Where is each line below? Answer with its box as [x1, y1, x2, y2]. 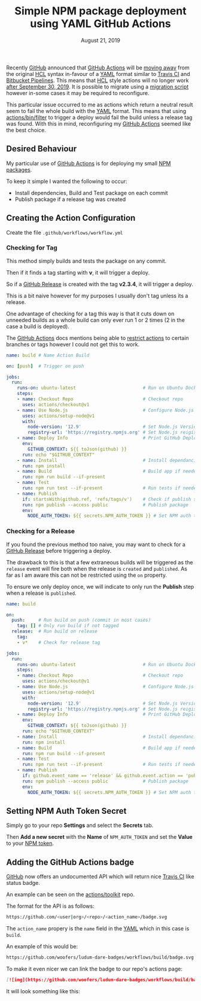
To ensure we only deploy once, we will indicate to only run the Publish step [6, 583, 194, 590]
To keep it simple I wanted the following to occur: [6, 178, 127, 185]
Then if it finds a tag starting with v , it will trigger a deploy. [6, 269, 150, 276]
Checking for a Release [6, 527, 75, 536]
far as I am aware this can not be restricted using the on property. [6, 571, 167, 579]
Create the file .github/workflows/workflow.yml [6, 229, 123, 236]
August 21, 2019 [80, 36, 121, 44]
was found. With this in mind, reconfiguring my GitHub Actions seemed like [6, 120, 191, 127]
